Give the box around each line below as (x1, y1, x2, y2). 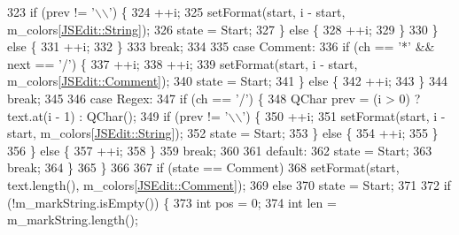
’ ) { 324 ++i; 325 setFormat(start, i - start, (108, 3, 346, 20)
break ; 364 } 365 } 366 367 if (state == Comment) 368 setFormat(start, (7, 158, 400, 177)
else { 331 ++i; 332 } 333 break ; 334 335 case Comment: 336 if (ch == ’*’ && (7, 37, 435, 56)
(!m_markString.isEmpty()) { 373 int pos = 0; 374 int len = (7, 193, 337, 211)
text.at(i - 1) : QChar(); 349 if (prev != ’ (7, 106, 229, 125)
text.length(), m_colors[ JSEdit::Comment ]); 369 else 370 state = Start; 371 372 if (7, 175, 451, 193)
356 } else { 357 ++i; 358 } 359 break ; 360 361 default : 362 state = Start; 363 (7, 140, 432, 159)
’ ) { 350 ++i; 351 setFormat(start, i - (242, 106, 446, 125)
